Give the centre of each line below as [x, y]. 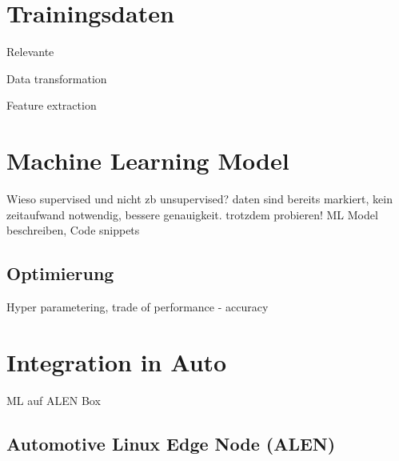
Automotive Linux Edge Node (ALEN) [171, 443]
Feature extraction [52, 105]
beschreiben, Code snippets [73, 230]
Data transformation [57, 78]
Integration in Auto [117, 361]
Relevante [30, 52]
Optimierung [60, 273]
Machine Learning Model [148, 160]
